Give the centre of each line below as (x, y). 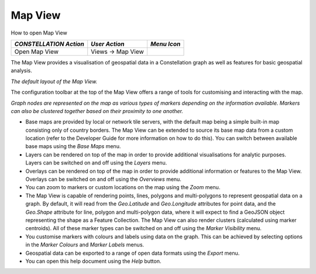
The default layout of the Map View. (54, 81)
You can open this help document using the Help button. (93, 261)
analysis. (21, 71)
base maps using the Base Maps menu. (73, 146)
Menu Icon (165, 44)
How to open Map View (39, 33)
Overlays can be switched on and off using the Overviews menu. (103, 179)
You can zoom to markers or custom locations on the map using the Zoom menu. (123, 187)
